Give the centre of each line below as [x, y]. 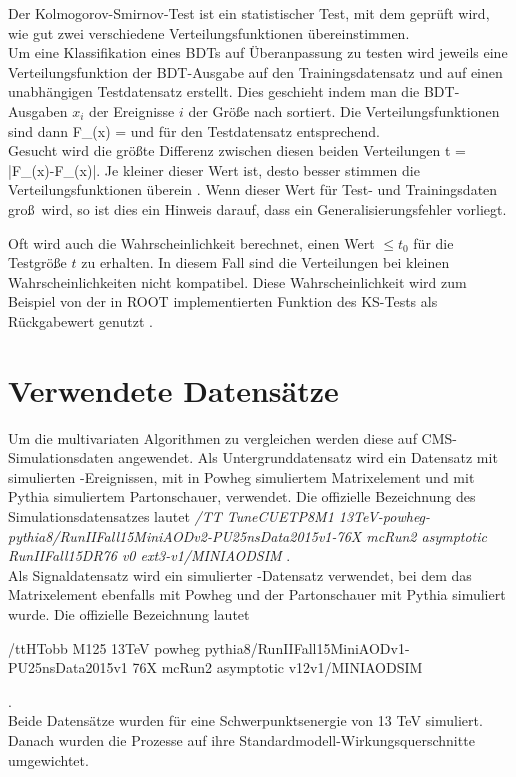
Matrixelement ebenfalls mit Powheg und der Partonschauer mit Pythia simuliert [257, 594]
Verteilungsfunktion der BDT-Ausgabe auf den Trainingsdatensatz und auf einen [255, 71]
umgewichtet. [48, 759]
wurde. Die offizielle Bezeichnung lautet [129, 613]
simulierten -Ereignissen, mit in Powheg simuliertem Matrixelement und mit [241, 476]
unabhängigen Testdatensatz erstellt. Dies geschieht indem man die [214, 91]
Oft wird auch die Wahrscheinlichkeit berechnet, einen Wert [191, 242]
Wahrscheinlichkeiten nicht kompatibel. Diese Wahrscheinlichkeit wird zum [237, 281]
